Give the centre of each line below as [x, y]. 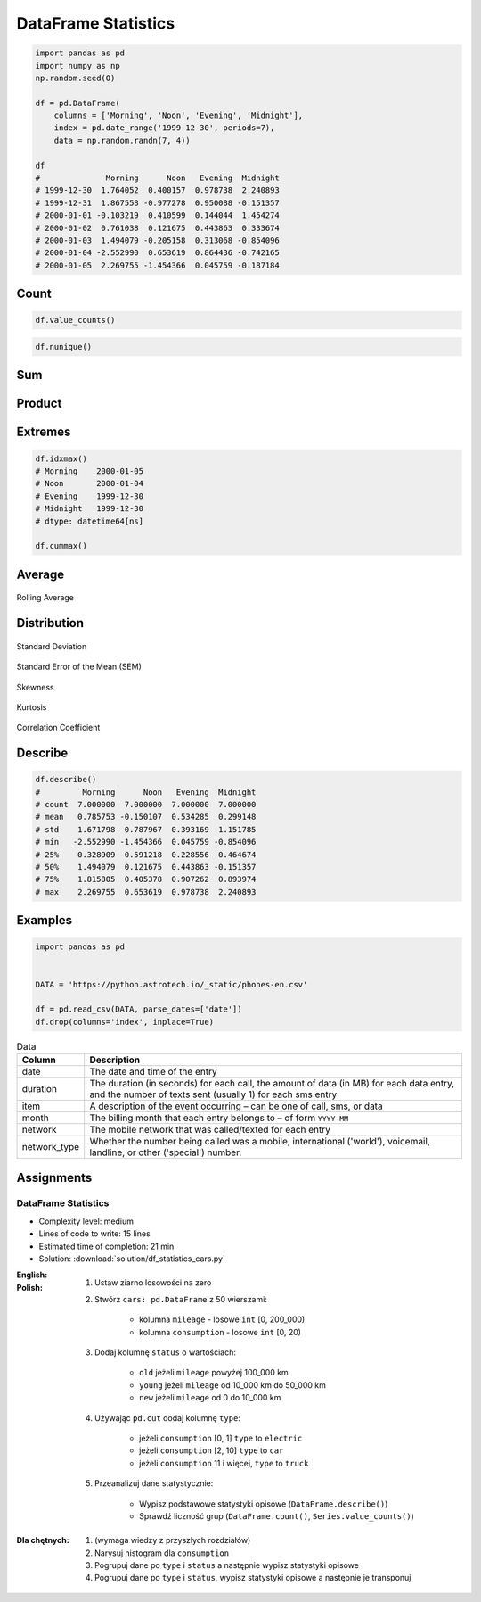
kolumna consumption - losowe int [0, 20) [220, 1332]
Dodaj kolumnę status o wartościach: [165, 1352]
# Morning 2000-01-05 [90, 471]
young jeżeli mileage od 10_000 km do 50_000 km [233, 1385]
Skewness [35, 687]
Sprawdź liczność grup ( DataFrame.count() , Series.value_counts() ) [277, 1515]
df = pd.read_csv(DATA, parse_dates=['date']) [139, 1009]
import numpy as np [77, 66]
